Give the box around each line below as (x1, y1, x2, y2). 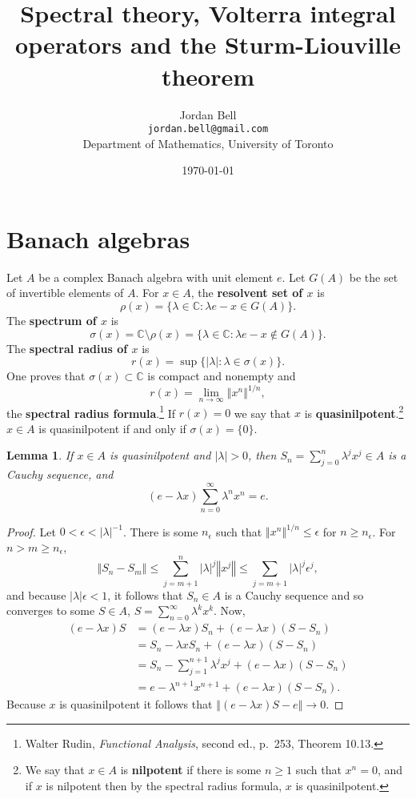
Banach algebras (6, 222, 190, 255)
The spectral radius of (6, 339, 128, 356)
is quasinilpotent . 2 (304, 402, 404, 421)
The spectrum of (6, 312, 97, 329)
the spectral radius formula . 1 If (6, 402, 176, 421)
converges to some (6, 602, 95, 619)
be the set (349, 268, 398, 285)
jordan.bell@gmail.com (147, 123, 269, 135)
